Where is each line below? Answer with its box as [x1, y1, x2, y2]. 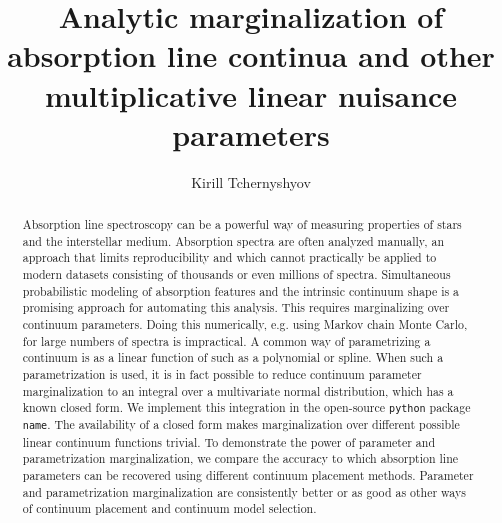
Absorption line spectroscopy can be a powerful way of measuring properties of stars [22, 216, 462, 233]
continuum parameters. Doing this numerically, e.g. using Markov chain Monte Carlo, [22, 316, 468, 333]
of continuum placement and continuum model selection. [22, 500, 317, 517]
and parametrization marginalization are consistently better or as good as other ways [22, 483, 466, 500]
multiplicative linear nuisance [44, 74, 458, 115]
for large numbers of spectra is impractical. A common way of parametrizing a [22, 332, 431, 349]
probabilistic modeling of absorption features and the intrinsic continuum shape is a [22, 282, 460, 299]
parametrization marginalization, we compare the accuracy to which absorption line [22, 450, 459, 467]
